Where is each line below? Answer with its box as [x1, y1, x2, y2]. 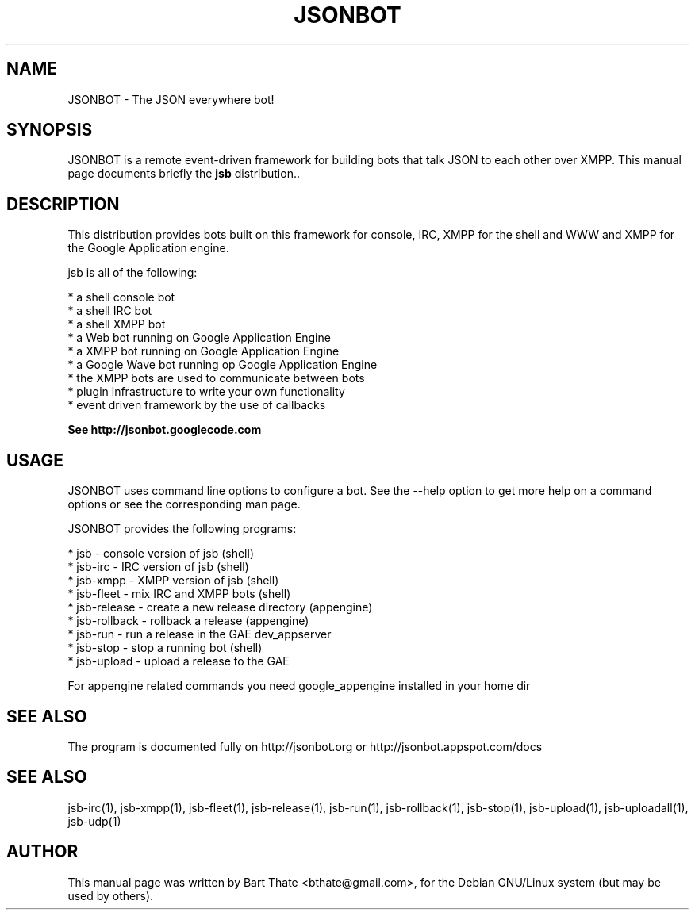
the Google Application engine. [67, 241, 229, 255]
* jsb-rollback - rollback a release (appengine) [67, 614, 309, 628]
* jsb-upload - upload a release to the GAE [67, 654, 290, 669]
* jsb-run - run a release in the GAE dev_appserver [67, 627, 332, 642]
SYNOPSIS [6, 120, 93, 140]
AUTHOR [6, 841, 79, 862]
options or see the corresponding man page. [67, 497, 301, 512]
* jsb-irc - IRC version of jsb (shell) [67, 560, 249, 574]
